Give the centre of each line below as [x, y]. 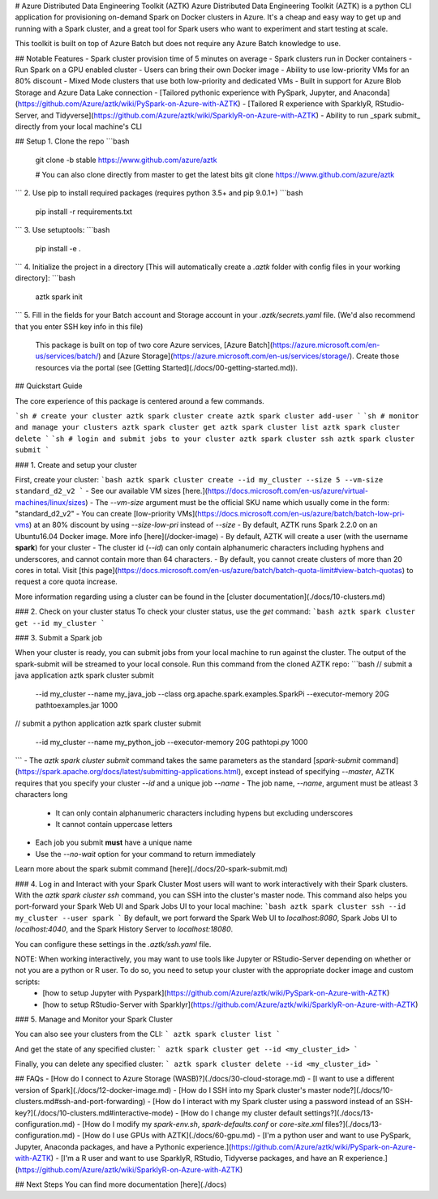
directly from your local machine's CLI [78, 126]
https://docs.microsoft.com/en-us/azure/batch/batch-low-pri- [301, 514]
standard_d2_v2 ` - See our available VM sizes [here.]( [112, 491]
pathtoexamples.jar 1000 [77, 704]
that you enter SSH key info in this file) [79, 326]
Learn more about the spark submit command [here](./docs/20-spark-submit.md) [151, 869]
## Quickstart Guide [49, 386]
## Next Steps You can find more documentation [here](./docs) [121, 1184]
